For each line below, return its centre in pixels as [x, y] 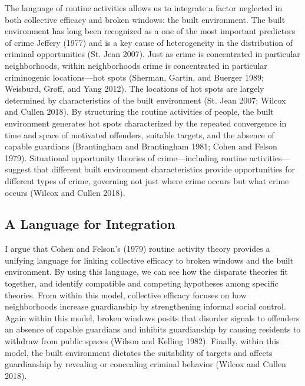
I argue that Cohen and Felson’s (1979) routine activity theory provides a [137, 249]
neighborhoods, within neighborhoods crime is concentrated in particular [136, 65]
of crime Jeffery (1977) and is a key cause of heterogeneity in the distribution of [149, 42]
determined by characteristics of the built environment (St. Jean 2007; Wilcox [145, 100]
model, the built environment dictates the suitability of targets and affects [139, 352]
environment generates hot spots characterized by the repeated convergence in [146, 123]
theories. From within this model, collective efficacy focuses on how [126, 295]
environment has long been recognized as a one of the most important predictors [150, 31]
